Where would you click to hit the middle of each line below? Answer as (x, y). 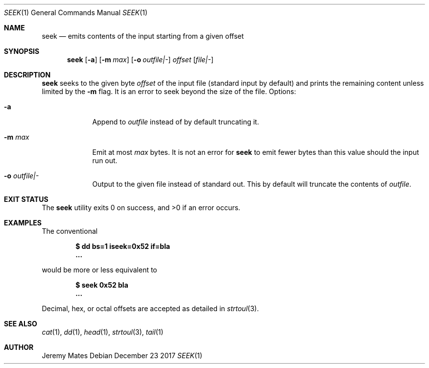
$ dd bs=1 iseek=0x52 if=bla (123, 246)
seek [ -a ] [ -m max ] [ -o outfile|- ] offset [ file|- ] (140, 60)
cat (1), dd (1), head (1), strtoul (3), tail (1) (103, 332)
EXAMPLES (23, 223)
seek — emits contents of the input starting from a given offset (143, 36)
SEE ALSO (21, 324)
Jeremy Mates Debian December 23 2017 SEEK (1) (122, 356)
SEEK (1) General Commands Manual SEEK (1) (76, 12)
